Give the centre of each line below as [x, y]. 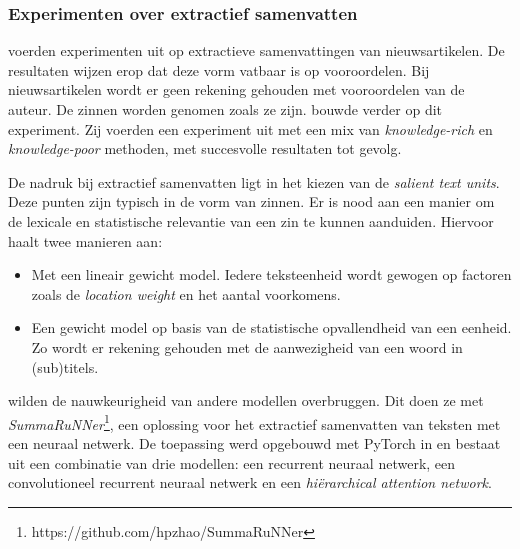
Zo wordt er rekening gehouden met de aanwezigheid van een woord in [247, 346]
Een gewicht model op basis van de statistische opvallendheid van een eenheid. [271, 327]
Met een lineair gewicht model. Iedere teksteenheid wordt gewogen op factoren [271, 274]
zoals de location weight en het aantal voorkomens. [186, 293]
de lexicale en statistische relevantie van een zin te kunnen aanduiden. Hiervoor [251, 220]
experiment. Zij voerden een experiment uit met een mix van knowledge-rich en [250, 128]
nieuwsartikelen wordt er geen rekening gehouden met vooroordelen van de [236, 89]
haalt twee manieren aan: [85, 240]
